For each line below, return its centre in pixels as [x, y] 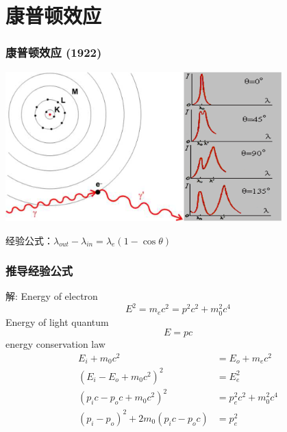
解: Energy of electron [52, 296]
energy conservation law [55, 344]
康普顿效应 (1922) [54, 52]
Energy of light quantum [57, 321]
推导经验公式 [39, 271]
